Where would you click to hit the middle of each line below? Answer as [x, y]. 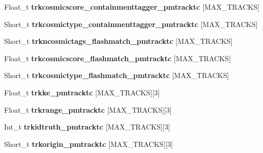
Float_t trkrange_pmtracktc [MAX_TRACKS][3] [88, 109]
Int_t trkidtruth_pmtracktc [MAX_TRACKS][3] [87, 127]
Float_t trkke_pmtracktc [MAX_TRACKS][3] [82, 92]
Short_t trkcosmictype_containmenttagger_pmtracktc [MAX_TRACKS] [131, 24]
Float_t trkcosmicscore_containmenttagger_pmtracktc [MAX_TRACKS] [132, 7]
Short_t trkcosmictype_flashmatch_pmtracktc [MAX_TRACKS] [117, 75]
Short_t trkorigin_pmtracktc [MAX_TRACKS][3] [89, 144]
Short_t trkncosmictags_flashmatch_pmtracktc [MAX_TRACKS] [118, 41]
